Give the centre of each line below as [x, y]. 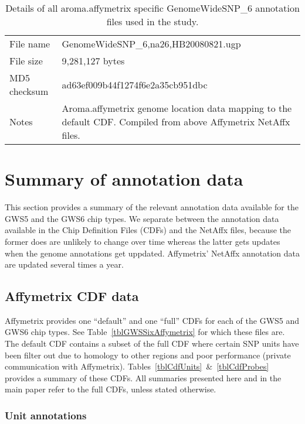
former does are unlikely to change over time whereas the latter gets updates [143, 241]
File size [26, 61]
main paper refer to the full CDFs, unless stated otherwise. [111, 389]
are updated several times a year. [64, 264]
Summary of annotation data [124, 179]
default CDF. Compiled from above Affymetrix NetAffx [176, 122]
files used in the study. [152, 21]
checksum [29, 91]
